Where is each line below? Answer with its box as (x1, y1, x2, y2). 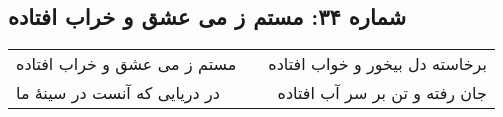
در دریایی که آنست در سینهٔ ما (16, 81, 220, 105)
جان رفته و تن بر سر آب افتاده (277, 81, 487, 105)
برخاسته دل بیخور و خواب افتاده (268, 52, 487, 76)
